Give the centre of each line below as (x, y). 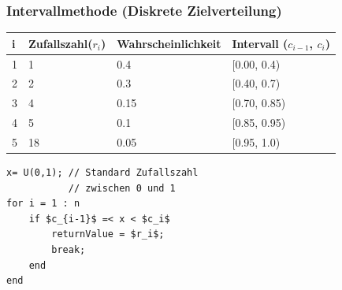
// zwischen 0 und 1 (122, 188)
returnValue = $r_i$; (108, 234)
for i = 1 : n (43, 204)
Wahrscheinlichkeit (169, 43)
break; (69, 250)
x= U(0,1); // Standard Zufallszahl (102, 173)
